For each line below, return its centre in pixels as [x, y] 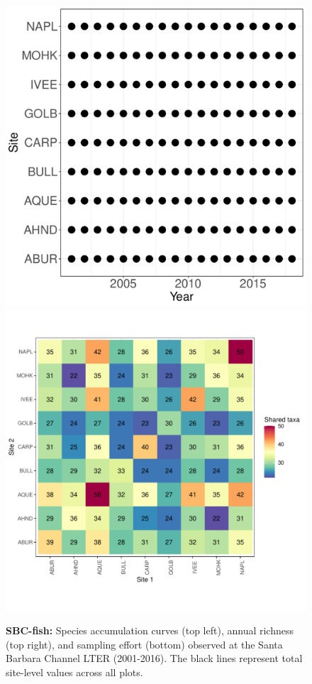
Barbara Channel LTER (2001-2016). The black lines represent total [154, 658]
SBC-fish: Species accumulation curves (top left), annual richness [150, 630]
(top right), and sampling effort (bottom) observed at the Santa [144, 644]
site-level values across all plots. [74, 672]
